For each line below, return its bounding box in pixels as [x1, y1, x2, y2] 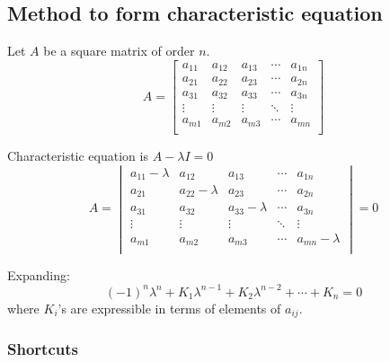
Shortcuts [7, 338, 78, 360]
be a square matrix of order [43, 41, 195, 60]
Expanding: [7, 265, 70, 284]
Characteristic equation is [7, 146, 148, 164]
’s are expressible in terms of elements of [58, 298, 281, 317]
